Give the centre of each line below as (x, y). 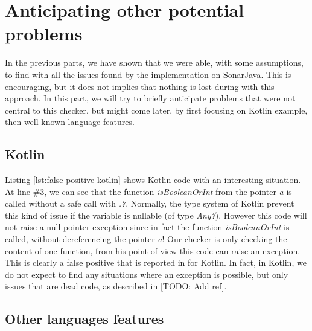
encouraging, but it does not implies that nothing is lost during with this (140, 86)
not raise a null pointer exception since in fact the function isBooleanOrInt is (147, 227)
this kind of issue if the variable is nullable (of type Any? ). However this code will (156, 215)
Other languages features (84, 319)
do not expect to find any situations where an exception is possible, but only (147, 274)
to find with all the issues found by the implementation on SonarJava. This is (148, 74)
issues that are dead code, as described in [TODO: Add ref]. (116, 286)
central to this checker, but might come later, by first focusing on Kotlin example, (156, 110)
